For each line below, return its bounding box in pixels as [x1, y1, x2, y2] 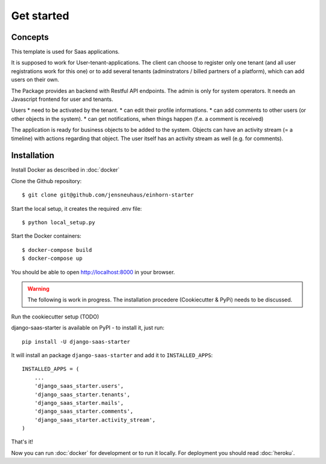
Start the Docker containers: [11, 233, 81, 240]
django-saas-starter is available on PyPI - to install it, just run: [11, 324, 165, 332]
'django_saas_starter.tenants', [34, 391, 130, 398]
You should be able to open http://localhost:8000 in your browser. [11, 268, 175, 275]
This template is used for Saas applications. [11, 48, 120, 56]
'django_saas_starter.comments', [34, 408, 134, 415]
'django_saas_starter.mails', [34, 399, 124, 406]
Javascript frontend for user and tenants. [11, 95, 113, 103]
